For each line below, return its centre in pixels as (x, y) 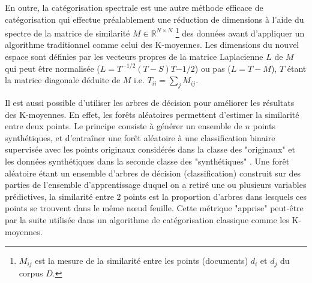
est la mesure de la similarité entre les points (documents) (142, 261)
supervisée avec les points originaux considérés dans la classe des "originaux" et (150, 149)
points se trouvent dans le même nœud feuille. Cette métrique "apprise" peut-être (154, 208)
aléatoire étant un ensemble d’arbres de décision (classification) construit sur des (153, 173)
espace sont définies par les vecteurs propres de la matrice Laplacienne (134, 57)
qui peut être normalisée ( (52, 68)
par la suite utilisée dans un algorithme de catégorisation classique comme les (147, 219)
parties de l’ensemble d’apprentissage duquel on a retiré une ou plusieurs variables (156, 185)
